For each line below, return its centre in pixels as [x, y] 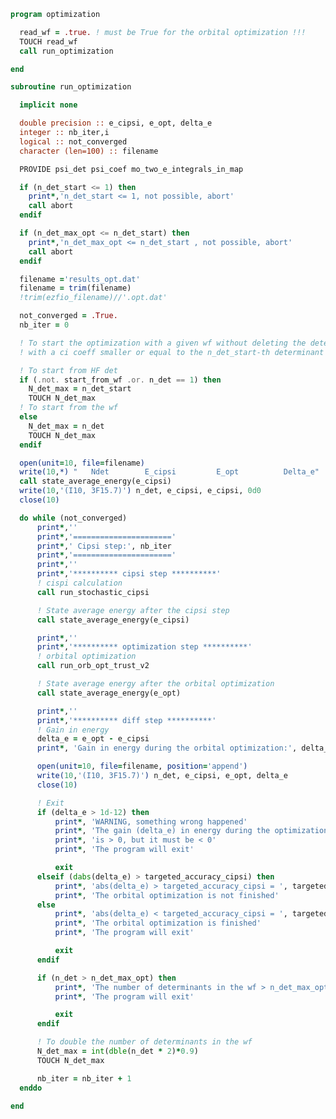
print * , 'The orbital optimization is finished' [158, 923]
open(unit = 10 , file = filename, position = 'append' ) [142, 766]
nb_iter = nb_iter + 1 [84, 1078]
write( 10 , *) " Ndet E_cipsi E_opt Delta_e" [169, 472]
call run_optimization [66, 51]
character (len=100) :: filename [89, 151]
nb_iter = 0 [44, 325]
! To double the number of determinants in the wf [144, 1042]
